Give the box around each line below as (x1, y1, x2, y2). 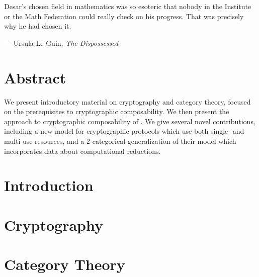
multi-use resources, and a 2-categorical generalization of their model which (4, 136, 236, 146)
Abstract (4, 67, 66, 87)
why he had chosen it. (4, 21, 71, 31)
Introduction (4, 175, 94, 196)
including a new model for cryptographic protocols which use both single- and (4, 126, 244, 136)
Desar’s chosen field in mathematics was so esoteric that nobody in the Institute (4, 1, 251, 12)
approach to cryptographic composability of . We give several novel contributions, (4, 116, 255, 126)
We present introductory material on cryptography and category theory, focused (4, 96, 251, 107)
